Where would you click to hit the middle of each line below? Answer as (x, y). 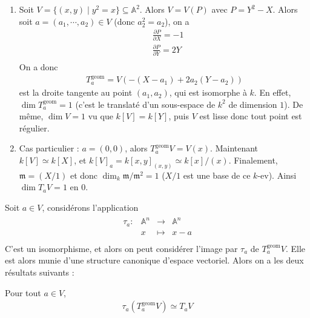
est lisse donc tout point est (251, 116)
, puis (179, 116)
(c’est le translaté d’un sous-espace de (145, 104)
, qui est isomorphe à (208, 92)
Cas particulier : (49, 148)
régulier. (34, 128)
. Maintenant (234, 148)
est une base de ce (217, 175)
